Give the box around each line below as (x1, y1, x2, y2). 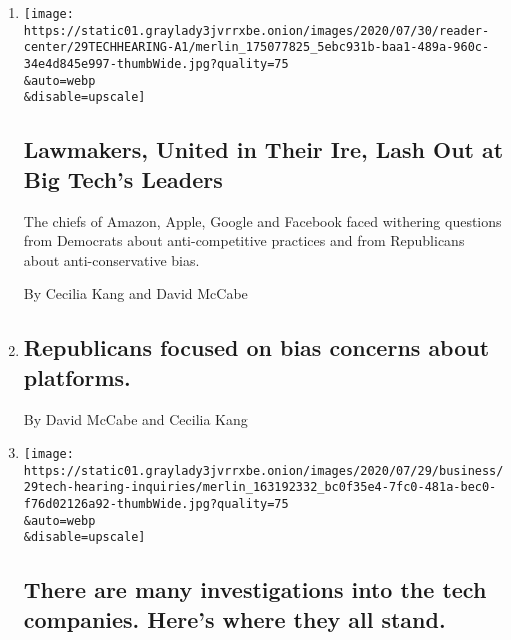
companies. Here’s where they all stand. (23, 603, 446, 634)
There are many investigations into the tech (23, 574, 487, 605)
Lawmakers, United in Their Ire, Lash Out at (23, 134, 504, 165)
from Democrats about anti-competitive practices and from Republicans (23, 230, 465, 251)
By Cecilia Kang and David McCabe (23, 283, 248, 304)
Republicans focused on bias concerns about (23, 332, 490, 363)
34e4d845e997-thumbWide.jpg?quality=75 (23, 56, 289, 71)
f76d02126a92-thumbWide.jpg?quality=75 (23, 497, 289, 512)
